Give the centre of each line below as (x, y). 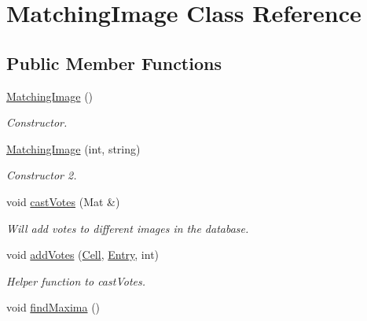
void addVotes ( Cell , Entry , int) (83, 255)
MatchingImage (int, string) (73, 148)
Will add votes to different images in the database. (128, 228)
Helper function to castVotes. (76, 280)
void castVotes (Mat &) (63, 201)
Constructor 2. (42, 175)
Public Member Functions (114, 63)
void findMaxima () (53, 307)
